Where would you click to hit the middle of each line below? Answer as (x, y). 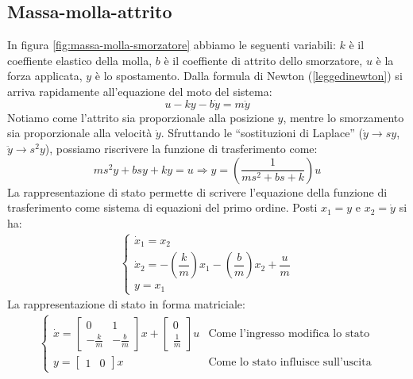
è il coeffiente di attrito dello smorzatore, (263, 60)
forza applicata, (45, 76)
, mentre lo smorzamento (344, 117)
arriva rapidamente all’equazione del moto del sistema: (140, 91)
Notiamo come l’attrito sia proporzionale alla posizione (141, 117)
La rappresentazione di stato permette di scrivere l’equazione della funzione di (197, 191)
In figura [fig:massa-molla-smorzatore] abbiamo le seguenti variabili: (172, 45)
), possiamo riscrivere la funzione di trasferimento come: (181, 148)
